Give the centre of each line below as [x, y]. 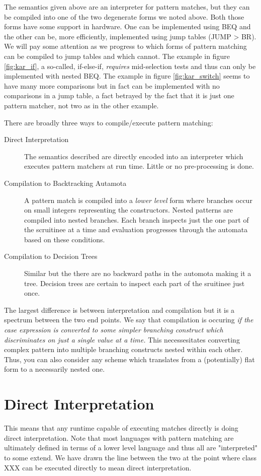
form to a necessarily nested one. [55, 369]
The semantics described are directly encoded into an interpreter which [134, 156]
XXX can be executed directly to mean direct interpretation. [98, 467]
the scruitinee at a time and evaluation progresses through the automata [136, 229]
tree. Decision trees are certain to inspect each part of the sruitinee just [135, 283]
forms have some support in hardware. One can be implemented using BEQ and [127, 26]
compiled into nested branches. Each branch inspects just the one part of [137, 219]
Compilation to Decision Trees [51, 256]
